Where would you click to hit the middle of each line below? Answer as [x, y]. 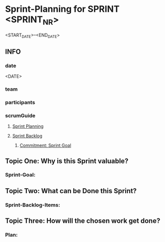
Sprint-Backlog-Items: [33, 205]
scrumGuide [20, 115]
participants [20, 102]
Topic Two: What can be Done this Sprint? [71, 191]
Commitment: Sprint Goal [45, 145]
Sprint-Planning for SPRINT [62, 9]
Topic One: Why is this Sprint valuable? [67, 161]
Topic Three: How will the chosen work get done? [83, 221]
